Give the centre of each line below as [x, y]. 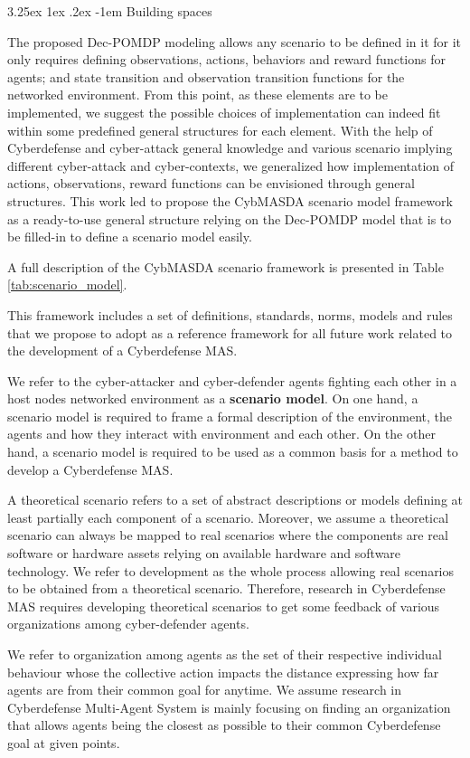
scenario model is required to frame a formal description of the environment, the [230, 416]
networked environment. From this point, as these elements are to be [198, 95]
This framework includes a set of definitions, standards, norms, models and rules [230, 314]
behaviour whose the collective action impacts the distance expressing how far [223, 672]
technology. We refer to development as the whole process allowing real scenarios [231, 570]
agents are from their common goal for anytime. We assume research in [205, 690]
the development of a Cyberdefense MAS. [122, 351]
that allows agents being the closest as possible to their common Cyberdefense [224, 725]
